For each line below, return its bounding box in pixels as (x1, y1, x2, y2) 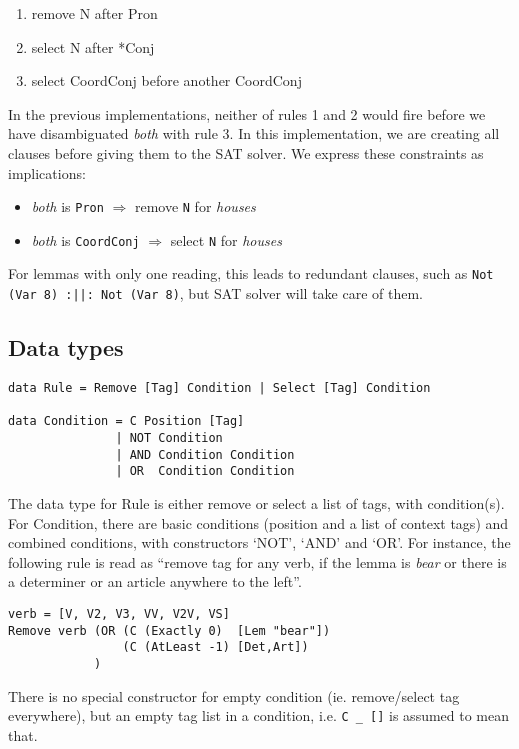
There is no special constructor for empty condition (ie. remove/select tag (8, 685, 460, 706)
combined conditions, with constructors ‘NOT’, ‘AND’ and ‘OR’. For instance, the (8, 532, 511, 553)
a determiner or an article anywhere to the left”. (8, 571, 302, 592)
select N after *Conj (31, 36, 155, 57)
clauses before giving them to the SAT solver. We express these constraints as (8, 142, 484, 163)
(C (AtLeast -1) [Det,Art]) (122, 640, 309, 655)
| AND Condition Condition (115, 447, 295, 462)
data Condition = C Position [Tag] (8, 414, 245, 429)
